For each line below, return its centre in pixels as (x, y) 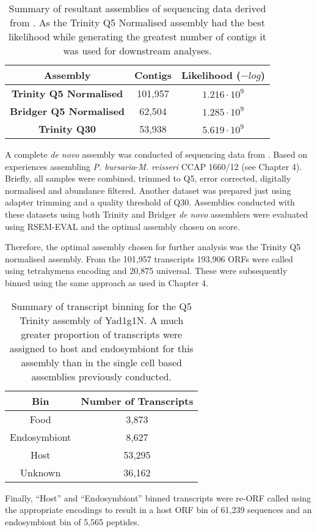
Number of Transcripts (137, 401)
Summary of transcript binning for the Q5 (101, 306)
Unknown (41, 472)
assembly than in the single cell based (101, 362)
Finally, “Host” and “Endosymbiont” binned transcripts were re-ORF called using (158, 497)
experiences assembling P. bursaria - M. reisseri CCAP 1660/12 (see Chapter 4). (154, 166)
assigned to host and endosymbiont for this (101, 348)
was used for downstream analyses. (137, 50)
